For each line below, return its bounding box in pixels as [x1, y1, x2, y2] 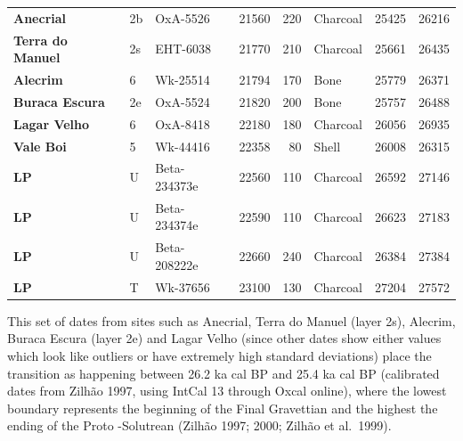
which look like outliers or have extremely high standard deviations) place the [7, 347, 432, 364]
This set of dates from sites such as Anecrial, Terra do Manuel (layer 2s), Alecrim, [7, 311, 456, 330]
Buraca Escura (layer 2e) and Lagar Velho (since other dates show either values [7, 329, 442, 347]
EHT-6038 [155, 39, 211, 58]
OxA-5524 [155, 92, 210, 110]
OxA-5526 [155, 8, 210, 27]
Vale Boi [13, 136, 67, 155]
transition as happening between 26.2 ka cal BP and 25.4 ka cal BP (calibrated [7, 363, 440, 382]
